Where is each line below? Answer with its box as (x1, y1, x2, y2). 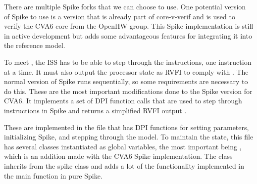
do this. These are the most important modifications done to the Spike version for (4, 86, 253, 96)
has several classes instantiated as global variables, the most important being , (4, 141, 242, 151)
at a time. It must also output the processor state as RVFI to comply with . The (4, 66, 249, 77)
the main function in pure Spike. (4, 170, 103, 181)
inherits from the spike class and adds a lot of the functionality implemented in (4, 160, 245, 171)
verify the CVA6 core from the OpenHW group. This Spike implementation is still (4, 21, 254, 31)
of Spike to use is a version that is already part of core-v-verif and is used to (4, 11, 235, 21)
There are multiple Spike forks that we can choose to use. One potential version (4, 1, 246, 11)
